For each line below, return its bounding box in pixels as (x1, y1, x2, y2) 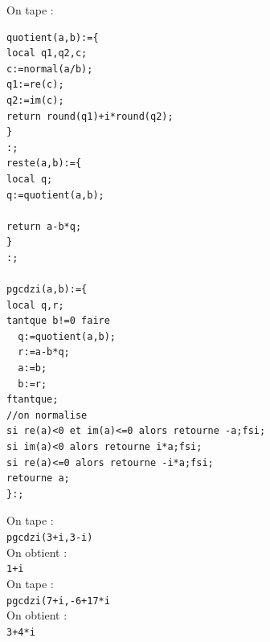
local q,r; (6, 299, 64, 311)
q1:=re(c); (6, 79, 64, 91)
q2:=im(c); (6, 94, 64, 106)
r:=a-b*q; (18, 346, 70, 358)
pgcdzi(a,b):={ (6, 284, 88, 296)
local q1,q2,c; (6, 47, 88, 59)
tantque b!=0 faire (6, 315, 110, 327)
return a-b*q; (6, 220, 82, 232)
